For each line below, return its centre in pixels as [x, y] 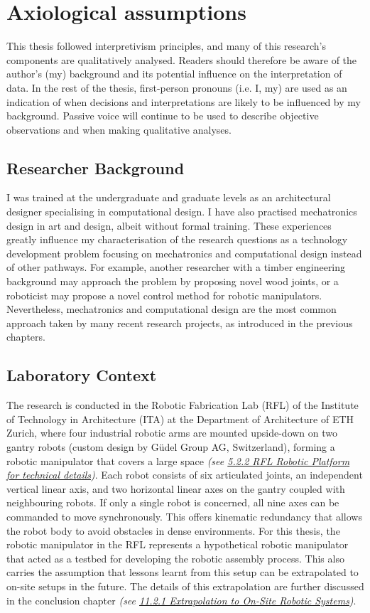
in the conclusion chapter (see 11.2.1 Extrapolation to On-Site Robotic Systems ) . [181, 600]
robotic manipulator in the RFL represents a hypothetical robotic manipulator [178, 544]
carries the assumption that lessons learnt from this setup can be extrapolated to [183, 572]
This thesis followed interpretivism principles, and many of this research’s [166, 46]
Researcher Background [96, 167]
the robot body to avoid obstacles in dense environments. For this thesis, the [173, 530]
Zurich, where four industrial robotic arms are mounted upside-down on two [172, 433]
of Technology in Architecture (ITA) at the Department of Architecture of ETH [180, 419]
